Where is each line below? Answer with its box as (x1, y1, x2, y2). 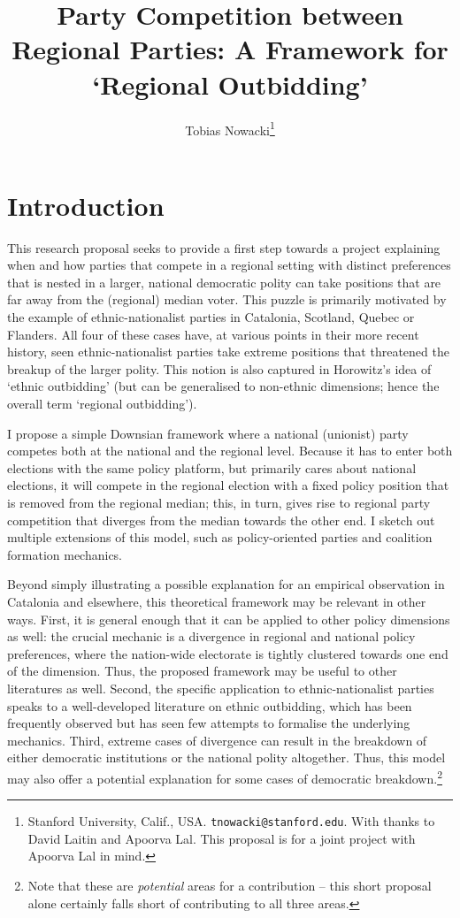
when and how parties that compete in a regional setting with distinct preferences (7, 256, 451, 274)
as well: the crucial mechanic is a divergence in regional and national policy (7, 627, 416, 646)
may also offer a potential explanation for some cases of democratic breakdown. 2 (7, 766, 442, 787)
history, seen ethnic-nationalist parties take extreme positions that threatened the (7, 342, 449, 361)
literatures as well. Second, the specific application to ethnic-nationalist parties (7, 678, 434, 697)
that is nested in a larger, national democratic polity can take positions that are (7, 272, 441, 291)
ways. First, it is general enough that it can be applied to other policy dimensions (7, 609, 450, 628)
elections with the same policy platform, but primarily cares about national (7, 458, 417, 477)
